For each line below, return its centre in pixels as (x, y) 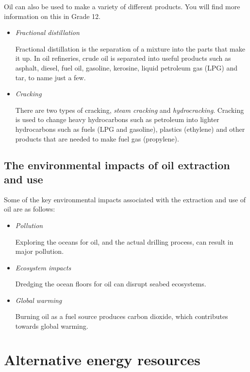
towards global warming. (52, 326)
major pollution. (40, 251)
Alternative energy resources (102, 359)
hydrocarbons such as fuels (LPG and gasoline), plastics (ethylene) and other (130, 129)
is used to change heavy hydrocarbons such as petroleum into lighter (117, 119)
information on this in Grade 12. (52, 16)
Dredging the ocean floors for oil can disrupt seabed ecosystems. (111, 284)
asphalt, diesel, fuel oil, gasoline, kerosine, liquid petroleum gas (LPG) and (126, 67)
